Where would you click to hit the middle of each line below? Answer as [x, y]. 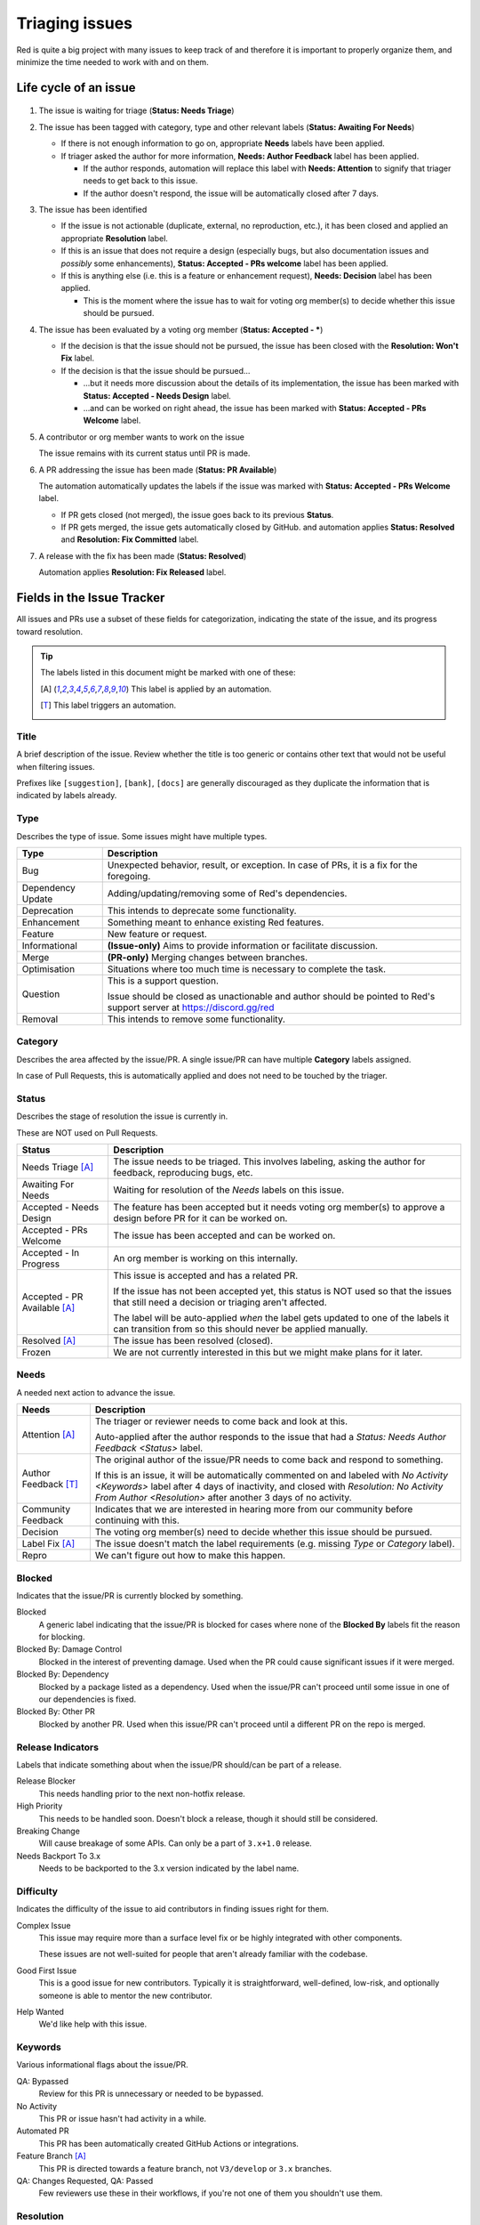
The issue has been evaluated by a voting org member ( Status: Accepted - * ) [181, 329]
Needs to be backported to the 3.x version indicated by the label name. [169, 1868]
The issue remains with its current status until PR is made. [144, 453]
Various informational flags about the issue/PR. [102, 2065]
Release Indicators [58, 1747]
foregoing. [129, 876]
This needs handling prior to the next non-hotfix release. [142, 1793]
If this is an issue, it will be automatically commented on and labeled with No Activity [272, 1476]
